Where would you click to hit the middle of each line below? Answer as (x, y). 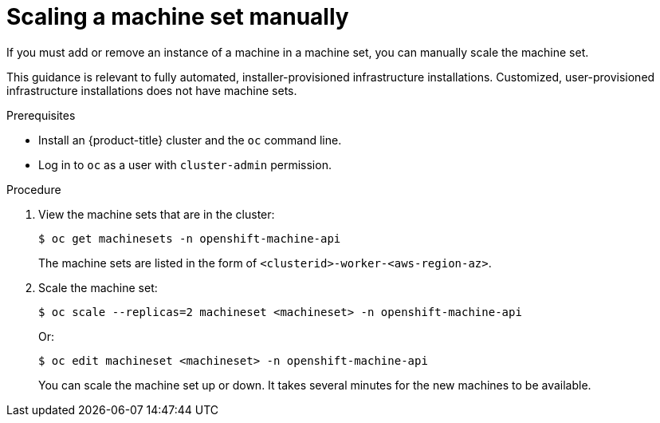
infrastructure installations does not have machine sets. (152, 90)
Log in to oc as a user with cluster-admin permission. (185, 164)
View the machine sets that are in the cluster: (157, 214)
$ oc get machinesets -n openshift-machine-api (190, 238)
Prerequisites (41, 115)
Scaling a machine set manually (178, 17)
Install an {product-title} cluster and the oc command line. (190, 140)
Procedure (34, 189)
